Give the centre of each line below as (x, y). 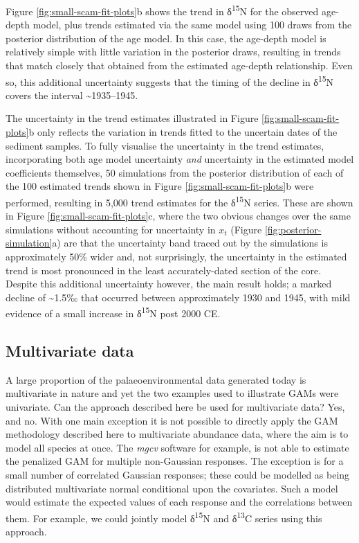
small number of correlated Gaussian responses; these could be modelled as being (178, 475)
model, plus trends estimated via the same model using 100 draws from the (192, 25)
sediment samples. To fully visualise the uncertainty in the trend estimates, (165, 145)
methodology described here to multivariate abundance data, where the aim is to (177, 434)
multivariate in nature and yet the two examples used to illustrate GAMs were (172, 393)
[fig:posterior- (293, 229)
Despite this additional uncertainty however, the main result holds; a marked (169, 284)
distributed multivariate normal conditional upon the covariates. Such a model (172, 488)
